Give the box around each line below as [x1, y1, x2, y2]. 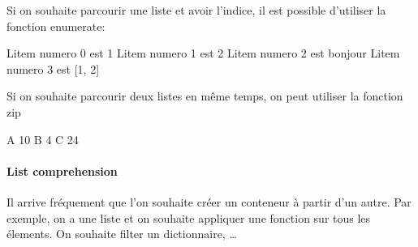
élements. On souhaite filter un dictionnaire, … [6, 225, 237, 242]
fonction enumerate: [6, 17, 106, 34]
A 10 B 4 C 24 [6, 130, 79, 147]
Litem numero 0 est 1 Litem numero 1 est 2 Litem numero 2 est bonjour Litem [6, 45, 400, 62]
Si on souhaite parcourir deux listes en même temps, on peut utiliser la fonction [6, 87, 403, 104]
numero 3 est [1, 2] [6, 60, 100, 77]
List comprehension [6, 162, 118, 179]
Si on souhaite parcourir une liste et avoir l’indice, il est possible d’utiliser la [6, 2, 386, 18]
